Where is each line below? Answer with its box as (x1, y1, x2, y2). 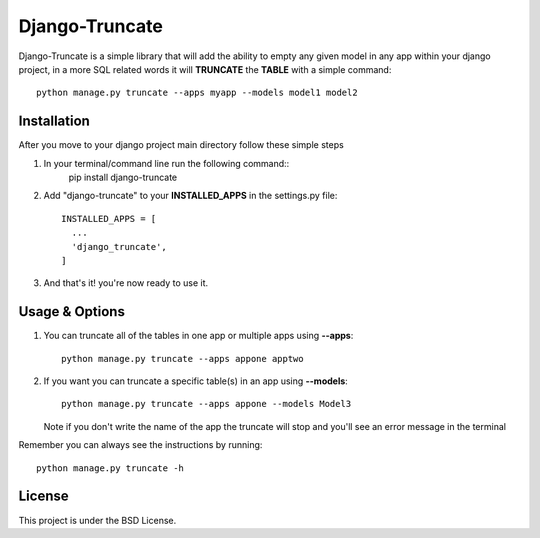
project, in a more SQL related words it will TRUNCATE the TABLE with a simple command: (18, 63, 392, 75)
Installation (18, 113, 90, 130)
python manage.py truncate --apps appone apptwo (61, 353, 304, 364)
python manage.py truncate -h (36, 462, 185, 474)
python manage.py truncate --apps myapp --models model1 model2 (36, 87, 359, 99)
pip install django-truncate (68, 171, 178, 184)
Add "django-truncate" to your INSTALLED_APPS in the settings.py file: (43, 190, 338, 202)
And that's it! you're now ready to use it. (43, 277, 209, 289)
